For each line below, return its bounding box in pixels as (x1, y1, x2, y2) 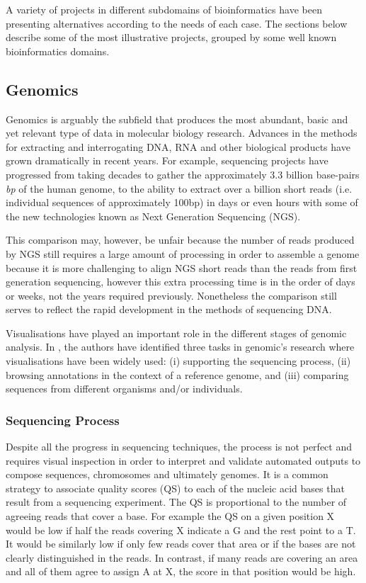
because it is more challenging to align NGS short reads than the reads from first (6, 260, 358, 275)
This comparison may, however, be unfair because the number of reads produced (6, 232, 355, 247)
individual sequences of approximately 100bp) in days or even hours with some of (6, 195, 358, 210)
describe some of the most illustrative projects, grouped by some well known (6, 30, 337, 45)
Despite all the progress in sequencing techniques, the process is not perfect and (6, 439, 352, 454)
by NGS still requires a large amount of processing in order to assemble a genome (6, 246, 360, 261)
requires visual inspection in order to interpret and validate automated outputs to (6, 453, 361, 468)
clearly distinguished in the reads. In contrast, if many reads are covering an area (6, 550, 358, 565)
